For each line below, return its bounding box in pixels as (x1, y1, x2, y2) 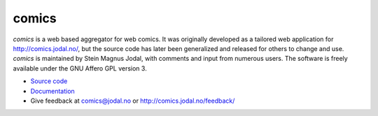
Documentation (30, 87, 75, 95)
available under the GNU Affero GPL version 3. (13, 64, 147, 73)
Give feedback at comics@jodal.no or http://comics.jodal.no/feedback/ (30, 96, 235, 105)
